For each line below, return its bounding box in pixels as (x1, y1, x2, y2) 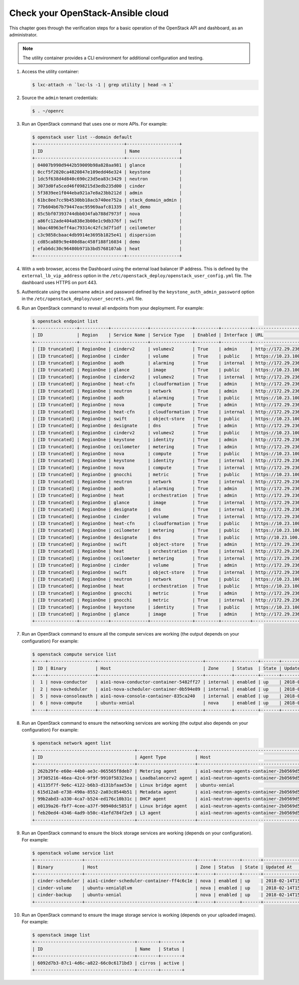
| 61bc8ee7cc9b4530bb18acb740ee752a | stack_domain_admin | (32, 197, 182, 203)
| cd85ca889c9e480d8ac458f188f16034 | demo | (32, 239, 182, 244)
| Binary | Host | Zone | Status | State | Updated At (32, 864, 293, 870)
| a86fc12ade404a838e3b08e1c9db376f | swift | (32, 218, 182, 224)
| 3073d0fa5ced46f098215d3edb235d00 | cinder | (32, 183, 182, 189)
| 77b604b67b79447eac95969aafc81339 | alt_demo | (32, 204, 182, 209)
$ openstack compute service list (32, 651, 117, 657)
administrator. (9, 31, 38, 37)
